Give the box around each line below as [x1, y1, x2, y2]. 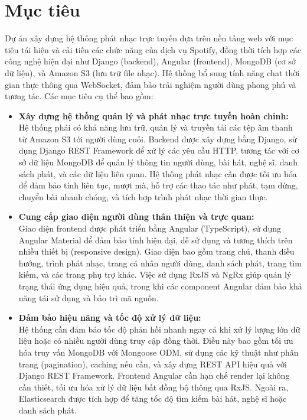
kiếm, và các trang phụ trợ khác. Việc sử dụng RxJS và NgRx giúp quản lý [18, 268, 292, 281]
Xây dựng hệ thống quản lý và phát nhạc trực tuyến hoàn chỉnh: [18, 109, 289, 122]
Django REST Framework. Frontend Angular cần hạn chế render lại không [18, 369, 290, 382]
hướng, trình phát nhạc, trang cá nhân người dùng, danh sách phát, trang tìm [18, 256, 302, 269]
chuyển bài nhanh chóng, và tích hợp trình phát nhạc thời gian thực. [18, 190, 268, 203]
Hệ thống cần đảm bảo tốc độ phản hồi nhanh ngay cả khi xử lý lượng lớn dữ [18, 323, 301, 335]
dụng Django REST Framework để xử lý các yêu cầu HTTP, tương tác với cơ [18, 144, 299, 157]
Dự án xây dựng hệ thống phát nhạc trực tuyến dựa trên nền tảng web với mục [5, 32, 293, 44]
